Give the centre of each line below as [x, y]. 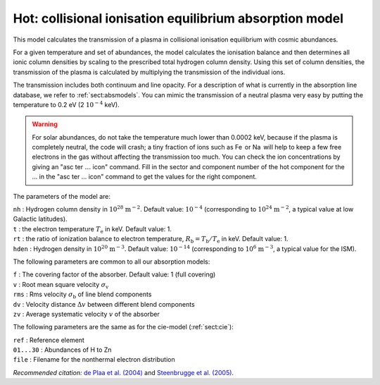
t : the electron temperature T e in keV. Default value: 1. [93, 230]
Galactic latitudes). [40, 219]
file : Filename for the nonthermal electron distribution [94, 360]
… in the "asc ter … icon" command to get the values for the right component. [144, 177]
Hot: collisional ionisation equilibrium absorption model [178, 18]
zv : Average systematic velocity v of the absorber [86, 314]
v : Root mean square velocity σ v [61, 285]
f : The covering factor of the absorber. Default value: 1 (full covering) [114, 274]
